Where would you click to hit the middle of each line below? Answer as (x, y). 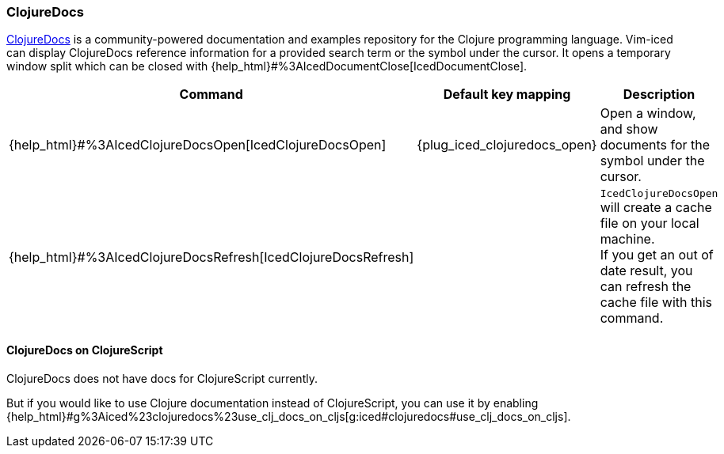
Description (659, 95)
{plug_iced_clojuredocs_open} (507, 145)
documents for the (655, 145)
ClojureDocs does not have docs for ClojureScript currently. (162, 378)
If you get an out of (657, 255)
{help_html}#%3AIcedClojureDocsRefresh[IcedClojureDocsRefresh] (211, 257)
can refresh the (646, 287)
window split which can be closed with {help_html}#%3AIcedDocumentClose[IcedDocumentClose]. (267, 66)
